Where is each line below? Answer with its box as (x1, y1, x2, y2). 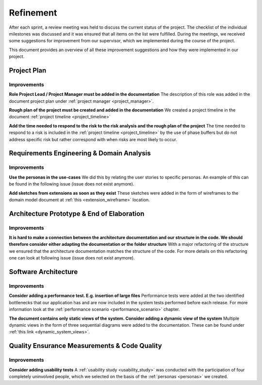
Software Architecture (9, 268, 78, 276)
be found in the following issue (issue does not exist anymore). (9, 181, 134, 187)
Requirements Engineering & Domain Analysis (9, 149, 151, 158)
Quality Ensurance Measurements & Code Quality (9, 342, 162, 350)
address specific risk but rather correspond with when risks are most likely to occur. (9, 136, 177, 142)
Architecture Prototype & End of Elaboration (9, 209, 145, 218)
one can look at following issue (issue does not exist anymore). (9, 255, 135, 261)
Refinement (9, 7, 57, 18)
